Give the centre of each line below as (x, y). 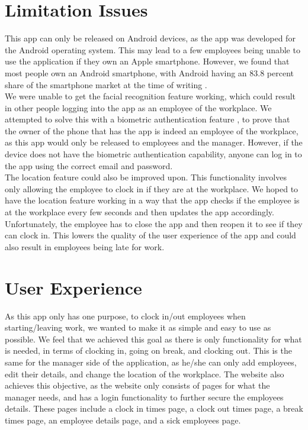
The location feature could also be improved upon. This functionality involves (146, 177)
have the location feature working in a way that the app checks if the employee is (152, 200)
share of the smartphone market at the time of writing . (106, 84)
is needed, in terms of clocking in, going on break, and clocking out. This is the (148, 350)
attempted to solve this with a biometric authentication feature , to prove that (147, 119)
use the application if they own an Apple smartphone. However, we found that (147, 61)
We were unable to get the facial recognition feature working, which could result (150, 96)
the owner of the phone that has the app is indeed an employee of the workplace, (152, 130)
